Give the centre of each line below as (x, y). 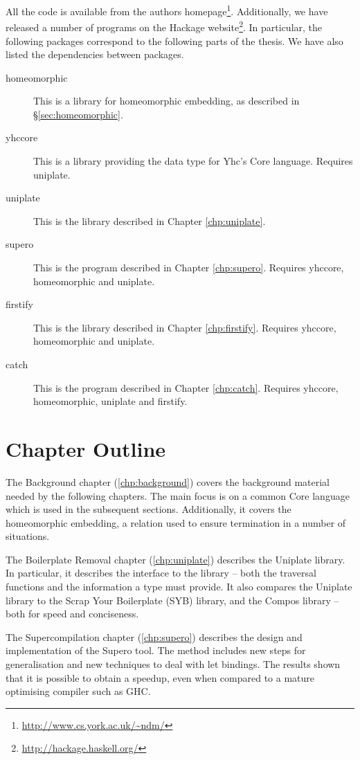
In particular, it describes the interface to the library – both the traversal (161, 573)
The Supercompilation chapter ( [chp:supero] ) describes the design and (154, 636)
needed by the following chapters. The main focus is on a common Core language (178, 495)
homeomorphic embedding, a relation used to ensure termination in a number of (176, 522)
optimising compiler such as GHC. (78, 691)
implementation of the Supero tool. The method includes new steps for (156, 650)
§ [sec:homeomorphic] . (78, 114)
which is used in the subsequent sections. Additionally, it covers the (148, 509)
